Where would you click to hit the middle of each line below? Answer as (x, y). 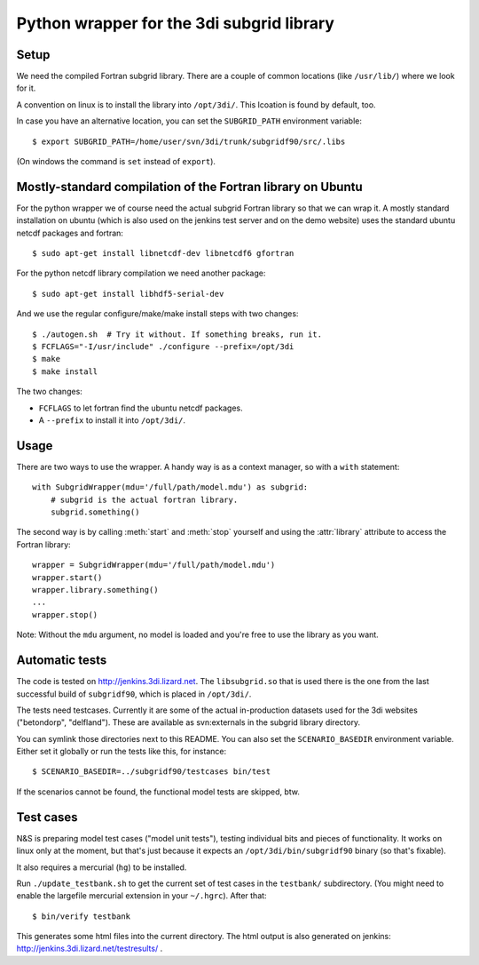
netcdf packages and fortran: (70, 233)
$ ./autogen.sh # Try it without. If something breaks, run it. (177, 334)
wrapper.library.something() (95, 590)
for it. (26, 88)
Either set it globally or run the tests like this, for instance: (121, 752)
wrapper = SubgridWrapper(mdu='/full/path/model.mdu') (154, 565)
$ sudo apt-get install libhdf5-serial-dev (128, 294)
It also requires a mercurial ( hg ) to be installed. (102, 867)
